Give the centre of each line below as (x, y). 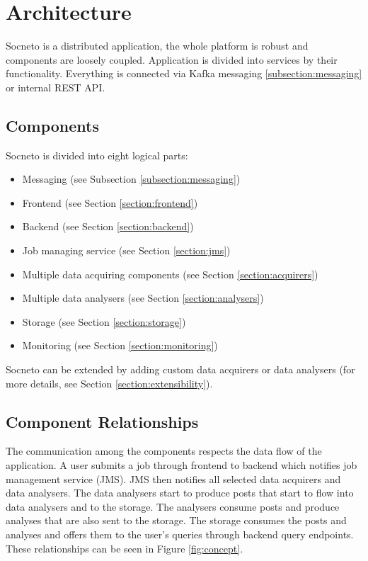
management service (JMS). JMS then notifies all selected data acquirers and (173, 478)
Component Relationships (102, 421)
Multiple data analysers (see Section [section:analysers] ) (143, 298)
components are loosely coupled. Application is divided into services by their (172, 59)
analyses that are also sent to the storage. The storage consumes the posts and (176, 520)
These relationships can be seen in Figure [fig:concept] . (125, 548)
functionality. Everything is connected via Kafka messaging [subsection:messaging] (184, 73)
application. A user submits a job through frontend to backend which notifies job (182, 465)
